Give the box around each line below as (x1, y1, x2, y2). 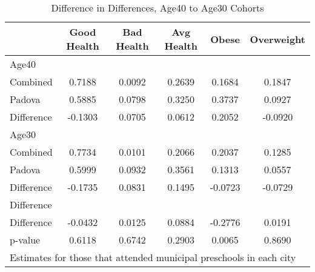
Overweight (250, 32, 305, 46)
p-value (10, 233, 41, 247)
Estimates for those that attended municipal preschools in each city (10, 250, 296, 264)
